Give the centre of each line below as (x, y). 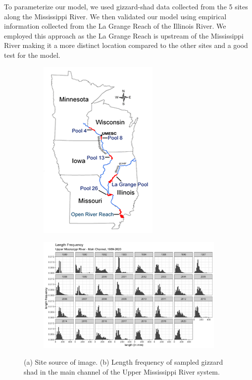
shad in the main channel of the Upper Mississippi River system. (122, 371)
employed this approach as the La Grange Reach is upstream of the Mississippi (124, 35)
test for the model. (32, 55)
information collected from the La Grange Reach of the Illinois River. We (115, 26)
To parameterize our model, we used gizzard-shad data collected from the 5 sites (126, 6)
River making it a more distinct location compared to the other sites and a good (126, 45)
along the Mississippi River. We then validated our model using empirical (115, 16)
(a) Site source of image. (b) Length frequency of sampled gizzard (124, 362)
